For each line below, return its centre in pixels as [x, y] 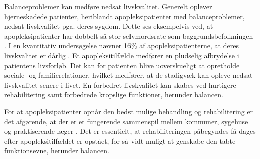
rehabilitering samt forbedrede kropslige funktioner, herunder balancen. [114, 95]
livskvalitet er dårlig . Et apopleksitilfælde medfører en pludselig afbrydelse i [122, 55]
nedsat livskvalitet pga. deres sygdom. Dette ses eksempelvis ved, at [109, 26]
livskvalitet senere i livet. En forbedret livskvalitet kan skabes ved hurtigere [120, 85]
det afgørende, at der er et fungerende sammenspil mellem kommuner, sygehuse [126, 121]
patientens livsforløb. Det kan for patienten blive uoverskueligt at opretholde [122, 65]
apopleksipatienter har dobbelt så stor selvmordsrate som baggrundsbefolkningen [129, 36]
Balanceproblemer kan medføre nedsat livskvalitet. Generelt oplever [108, 6]
